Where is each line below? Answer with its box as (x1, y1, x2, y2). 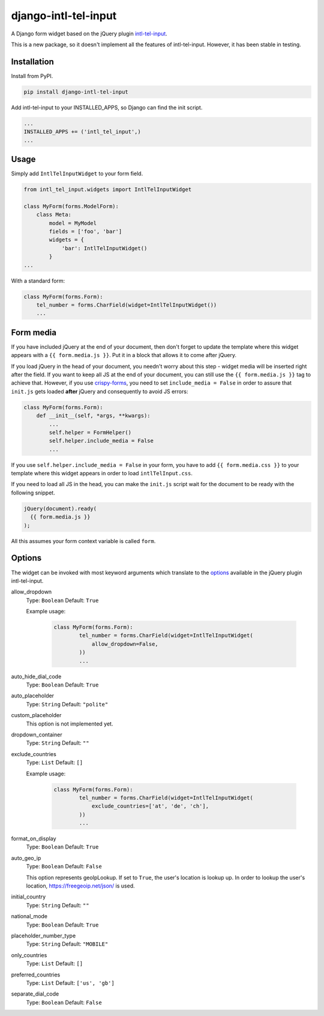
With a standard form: (11, 277, 65, 284)
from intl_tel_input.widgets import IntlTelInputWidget (23, 186, 192, 193)
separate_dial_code (11, 990, 59, 997)
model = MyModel (49, 220, 97, 226)
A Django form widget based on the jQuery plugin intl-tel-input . (11, 30, 167, 37)
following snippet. (11, 489, 55, 496)
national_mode (11, 913, 48, 920)
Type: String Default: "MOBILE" (26, 940, 109, 948)
